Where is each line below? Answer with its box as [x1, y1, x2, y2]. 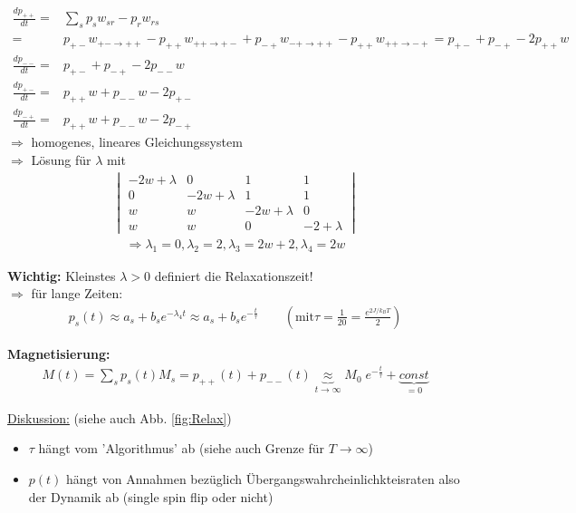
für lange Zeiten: [31, 284, 123, 303]
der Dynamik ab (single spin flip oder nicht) [28, 487, 274, 506]
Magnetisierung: [7, 344, 110, 363]
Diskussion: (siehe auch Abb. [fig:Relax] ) [7, 408, 232, 427]
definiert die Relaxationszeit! [154, 266, 313, 285]
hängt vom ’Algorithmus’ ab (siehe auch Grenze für [38, 439, 324, 458]
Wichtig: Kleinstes [7, 266, 116, 285]
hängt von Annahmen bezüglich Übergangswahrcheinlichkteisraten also [66, 469, 460, 488]
